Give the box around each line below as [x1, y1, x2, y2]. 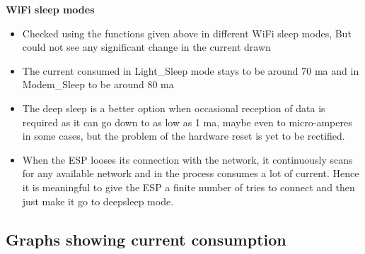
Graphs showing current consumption [6, 228, 286, 250]
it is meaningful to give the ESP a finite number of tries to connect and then [22, 179, 355, 194]
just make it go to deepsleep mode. [22, 193, 174, 208]
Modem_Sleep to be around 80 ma [22, 77, 174, 92]
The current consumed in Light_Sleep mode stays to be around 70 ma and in [22, 63, 359, 78]
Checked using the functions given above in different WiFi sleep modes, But [22, 25, 352, 40]
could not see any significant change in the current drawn [22, 40, 271, 54]
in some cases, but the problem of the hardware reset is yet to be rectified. [22, 128, 345, 143]
